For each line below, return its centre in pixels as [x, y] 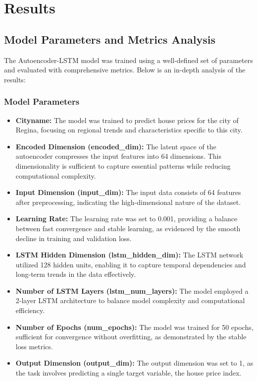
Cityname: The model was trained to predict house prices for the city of [127, 120]
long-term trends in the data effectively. [76, 274]
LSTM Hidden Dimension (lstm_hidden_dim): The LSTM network [129, 255]
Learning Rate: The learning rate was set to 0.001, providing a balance [127, 219]
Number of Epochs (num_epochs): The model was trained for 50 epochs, [134, 327]
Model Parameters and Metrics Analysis [110, 39]
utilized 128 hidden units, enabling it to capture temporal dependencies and [131, 264]
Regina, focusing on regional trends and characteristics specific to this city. [129, 130]
